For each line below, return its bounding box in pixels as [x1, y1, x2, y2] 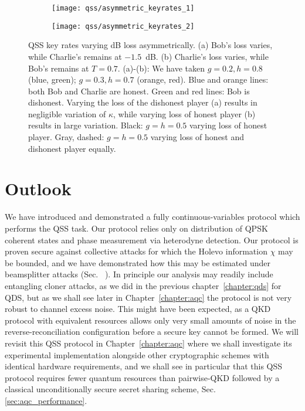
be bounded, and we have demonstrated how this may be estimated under [5, 256, 270, 269]
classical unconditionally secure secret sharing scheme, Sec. [5, 383, 216, 395]
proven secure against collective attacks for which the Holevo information [5, 245, 267, 257]
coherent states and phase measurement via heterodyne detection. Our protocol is [5, 233, 299, 246]
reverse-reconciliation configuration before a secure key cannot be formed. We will [5, 325, 299, 338]
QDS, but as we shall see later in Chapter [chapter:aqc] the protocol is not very [5, 291, 292, 303]
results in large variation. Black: [28, 119, 143, 131]
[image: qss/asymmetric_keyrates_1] [52, 4, 195, 12]
